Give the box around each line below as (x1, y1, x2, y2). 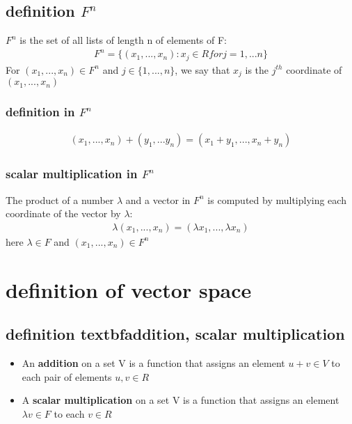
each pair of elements (22, 369, 112, 384)
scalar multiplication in (6, 165, 138, 182)
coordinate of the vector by (6, 206, 121, 221)
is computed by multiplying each (207, 192, 346, 207)
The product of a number (6, 192, 114, 207)
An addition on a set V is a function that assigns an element (22, 356, 285, 370)
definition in (6, 103, 75, 120)
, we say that (175, 62, 230, 77)
